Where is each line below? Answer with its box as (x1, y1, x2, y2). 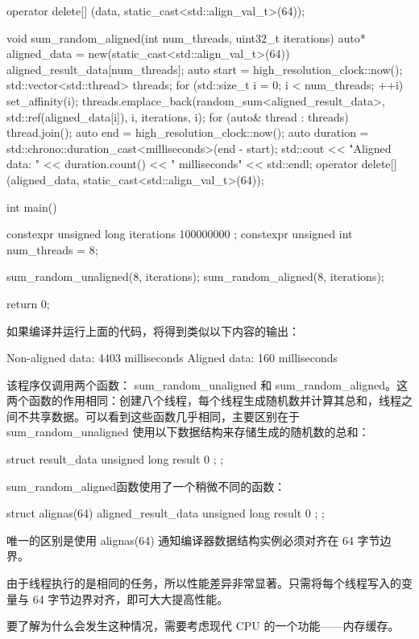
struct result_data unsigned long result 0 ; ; (6, 451, 224, 468)
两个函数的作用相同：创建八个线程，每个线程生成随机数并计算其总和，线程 (6, 392, 401, 409)
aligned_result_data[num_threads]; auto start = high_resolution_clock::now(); (6, 60, 403, 77)
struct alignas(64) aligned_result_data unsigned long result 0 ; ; (6, 505, 325, 522)
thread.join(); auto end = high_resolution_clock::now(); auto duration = (6, 124, 369, 141)
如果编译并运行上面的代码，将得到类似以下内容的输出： (6, 322, 300, 339)
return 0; (6, 295, 50, 311)
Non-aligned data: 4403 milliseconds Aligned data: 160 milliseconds (6, 349, 338, 366)
